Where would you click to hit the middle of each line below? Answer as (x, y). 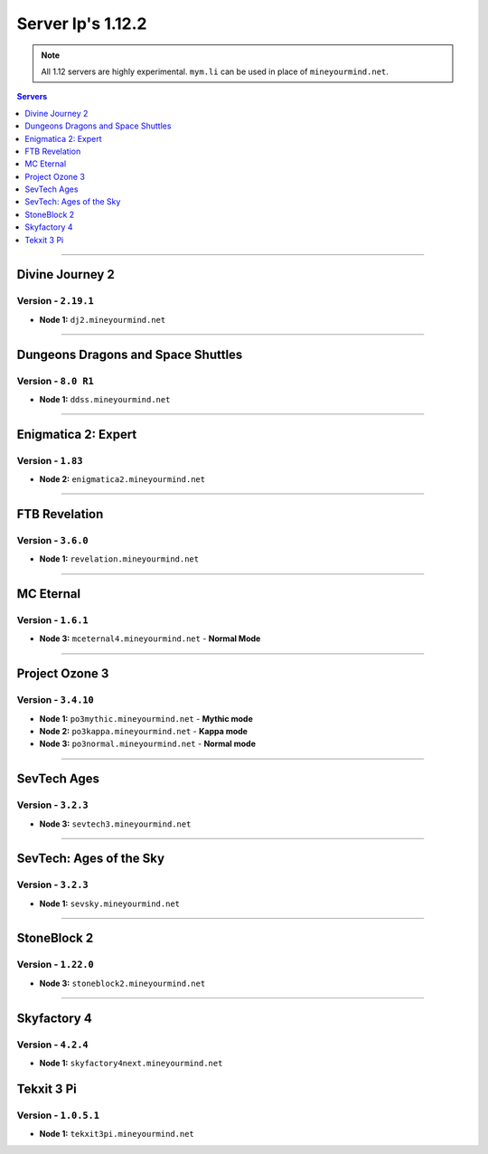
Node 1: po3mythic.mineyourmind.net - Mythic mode (146, 718)
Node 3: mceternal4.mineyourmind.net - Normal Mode (150, 638)
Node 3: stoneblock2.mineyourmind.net (122, 983)
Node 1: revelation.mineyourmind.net (119, 559)
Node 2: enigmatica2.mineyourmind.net (122, 479)
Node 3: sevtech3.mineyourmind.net (115, 824)
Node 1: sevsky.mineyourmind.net (110, 903)
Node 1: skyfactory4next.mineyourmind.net (131, 1063)
